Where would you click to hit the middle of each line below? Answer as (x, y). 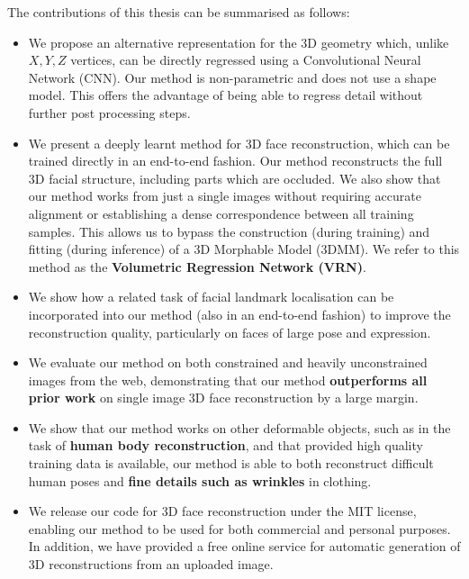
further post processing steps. (109, 112)
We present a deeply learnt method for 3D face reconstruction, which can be (239, 143)
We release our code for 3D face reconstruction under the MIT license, (222, 511)
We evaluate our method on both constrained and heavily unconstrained (228, 362)
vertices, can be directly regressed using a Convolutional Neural (246, 60)
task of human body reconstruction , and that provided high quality (225, 445)
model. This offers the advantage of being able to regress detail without (225, 95)
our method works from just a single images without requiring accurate (225, 196)
